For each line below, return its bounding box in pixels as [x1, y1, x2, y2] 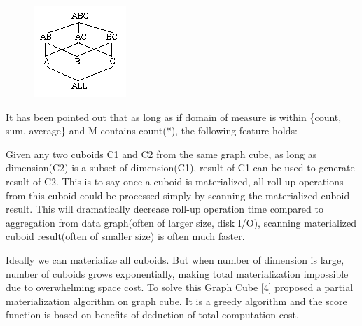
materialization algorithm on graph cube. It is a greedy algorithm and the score [6, 293, 347, 308]
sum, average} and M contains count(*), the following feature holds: [6, 123, 298, 138]
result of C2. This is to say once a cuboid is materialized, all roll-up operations [6, 173, 344, 188]
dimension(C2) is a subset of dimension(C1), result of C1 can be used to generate [6, 160, 355, 175]
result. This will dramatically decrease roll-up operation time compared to [6, 201, 323, 216]
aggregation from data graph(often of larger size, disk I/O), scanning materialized [6, 215, 356, 229]
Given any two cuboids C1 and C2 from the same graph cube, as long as [6, 146, 317, 161]
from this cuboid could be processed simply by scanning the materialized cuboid [6, 187, 350, 202]
